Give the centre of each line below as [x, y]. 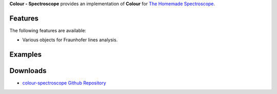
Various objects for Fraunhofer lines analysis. [70, 40]
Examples [26, 54]
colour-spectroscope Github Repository [64, 83]
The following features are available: [48, 30]
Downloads [28, 71]
